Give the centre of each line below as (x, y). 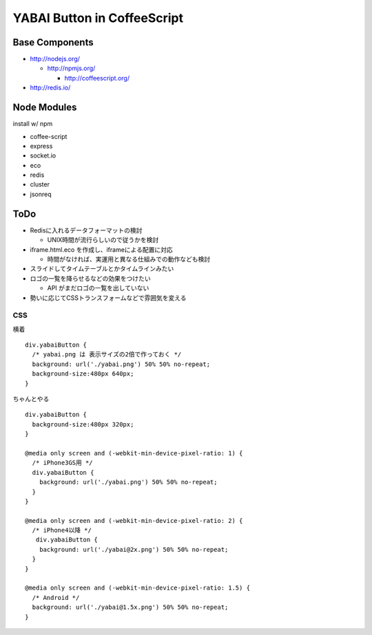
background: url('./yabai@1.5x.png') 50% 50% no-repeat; (130, 607)
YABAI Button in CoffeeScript (98, 18)
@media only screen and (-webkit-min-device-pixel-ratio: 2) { (134, 520)
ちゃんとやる (31, 399)
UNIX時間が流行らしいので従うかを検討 (103, 240)
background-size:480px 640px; (83, 374)
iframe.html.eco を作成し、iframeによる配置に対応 (101, 249)
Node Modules (45, 108)
